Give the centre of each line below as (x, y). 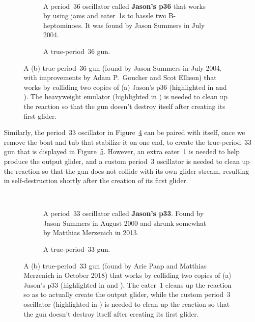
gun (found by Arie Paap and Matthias (148, 265)
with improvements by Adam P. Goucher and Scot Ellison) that (120, 77)
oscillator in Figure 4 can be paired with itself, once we (162, 132)
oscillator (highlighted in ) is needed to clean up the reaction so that (127, 304)
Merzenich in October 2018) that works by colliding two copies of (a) (127, 275)
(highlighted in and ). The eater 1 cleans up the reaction (146, 284)
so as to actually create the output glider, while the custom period (124, 294)
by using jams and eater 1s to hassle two (105, 15)
